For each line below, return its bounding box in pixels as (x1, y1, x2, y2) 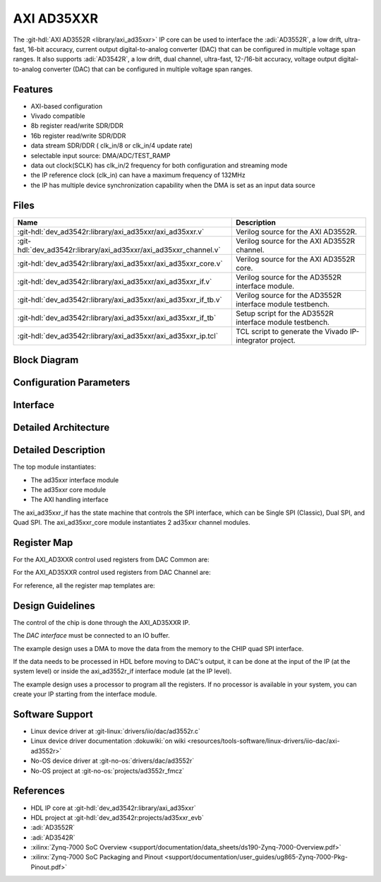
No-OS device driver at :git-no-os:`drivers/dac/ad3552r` (30, 756, 195, 765)
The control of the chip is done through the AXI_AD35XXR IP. (13, 618, 190, 626)
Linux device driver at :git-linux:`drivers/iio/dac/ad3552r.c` (30, 727, 200, 736)
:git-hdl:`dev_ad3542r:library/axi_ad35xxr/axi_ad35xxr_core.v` (17, 258, 223, 268)
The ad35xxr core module (30, 486, 106, 494)
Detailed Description (13, 444, 106, 456)
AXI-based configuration (30, 102, 102, 110)
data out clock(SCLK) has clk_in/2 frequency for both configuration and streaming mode (30, 161, 288, 169)
